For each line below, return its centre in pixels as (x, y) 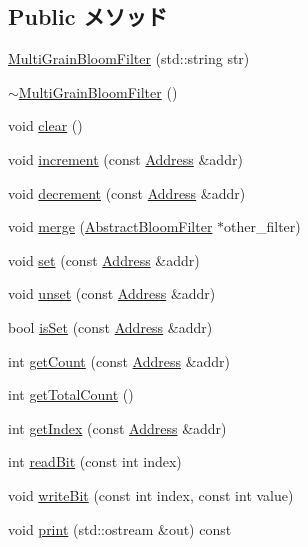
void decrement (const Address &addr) (127, 192)
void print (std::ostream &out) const (120, 528)
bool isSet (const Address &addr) (110, 326)
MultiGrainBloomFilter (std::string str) (129, 58)
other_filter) (262, 226)
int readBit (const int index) (95, 461)
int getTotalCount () (71, 394)
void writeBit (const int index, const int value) (151, 494)
